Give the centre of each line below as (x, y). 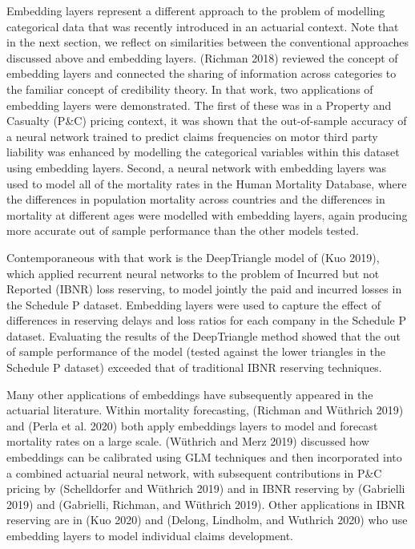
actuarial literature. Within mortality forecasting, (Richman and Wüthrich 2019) (205, 410)
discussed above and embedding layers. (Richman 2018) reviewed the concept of (202, 57)
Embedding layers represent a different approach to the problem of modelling (196, 10)
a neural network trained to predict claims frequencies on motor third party (192, 136)
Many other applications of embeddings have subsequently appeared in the (190, 394)
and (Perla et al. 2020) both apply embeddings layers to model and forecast (192, 425)
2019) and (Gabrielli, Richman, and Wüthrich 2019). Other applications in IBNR (206, 504)
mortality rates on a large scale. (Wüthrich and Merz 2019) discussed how (188, 441)
